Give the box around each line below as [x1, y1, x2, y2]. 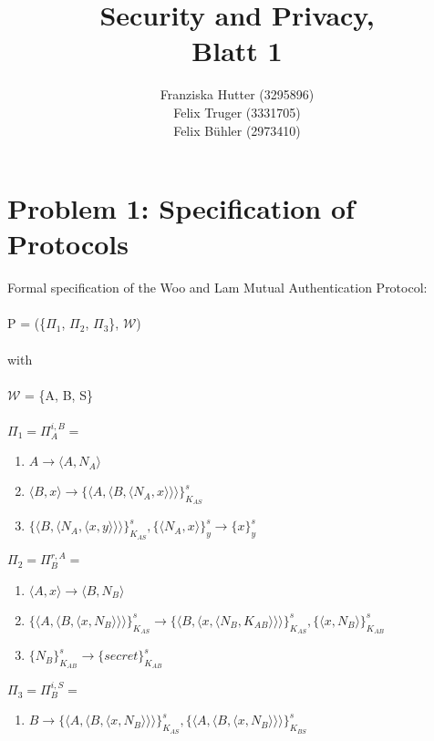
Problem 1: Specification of [7, 190, 355, 227]
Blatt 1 [191, 32, 283, 69]
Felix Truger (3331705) [173, 102, 301, 121]
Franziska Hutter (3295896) [160, 85, 315, 104]
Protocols [7, 225, 129, 262]
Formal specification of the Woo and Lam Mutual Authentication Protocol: [7, 278, 428, 297]
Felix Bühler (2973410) [173, 120, 301, 139]
